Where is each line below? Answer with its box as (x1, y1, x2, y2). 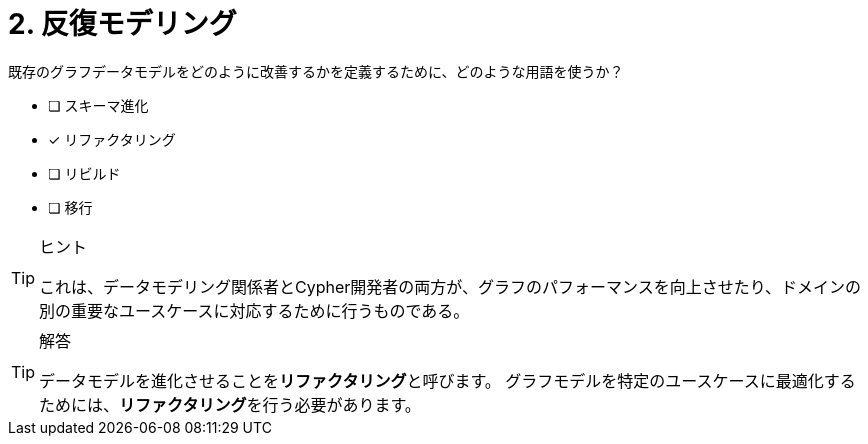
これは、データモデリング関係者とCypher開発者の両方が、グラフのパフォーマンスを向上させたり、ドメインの (39, 276, 862, 297)
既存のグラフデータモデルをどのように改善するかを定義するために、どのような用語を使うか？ (8, 62, 624, 80)
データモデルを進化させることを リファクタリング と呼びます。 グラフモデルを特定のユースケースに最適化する (39, 370, 856, 391)
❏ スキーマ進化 (48, 96, 149, 114)
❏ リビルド (48, 164, 121, 182)
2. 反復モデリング (8, 7, 237, 41)
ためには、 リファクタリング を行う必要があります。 (39, 394, 421, 415)
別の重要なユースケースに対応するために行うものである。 (39, 300, 470, 321)
